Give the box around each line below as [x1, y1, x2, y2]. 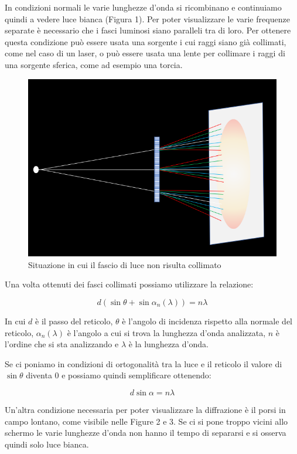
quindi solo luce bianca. [5, 438, 89, 450]
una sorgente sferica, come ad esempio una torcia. [5, 58, 183, 70]
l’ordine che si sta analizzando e [5, 338, 119, 350]
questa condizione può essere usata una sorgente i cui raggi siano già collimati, [5, 35, 286, 48]
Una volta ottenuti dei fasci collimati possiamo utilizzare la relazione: [5, 278, 254, 290]
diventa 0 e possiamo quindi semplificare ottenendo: [26, 369, 211, 381]
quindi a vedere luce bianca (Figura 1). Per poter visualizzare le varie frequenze [5, 12, 290, 25]
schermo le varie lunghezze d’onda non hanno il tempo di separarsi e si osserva [5, 426, 286, 439]
